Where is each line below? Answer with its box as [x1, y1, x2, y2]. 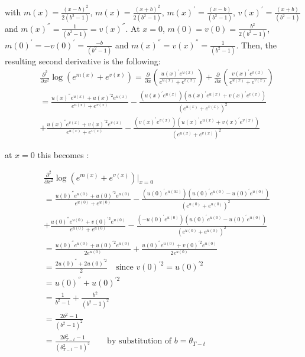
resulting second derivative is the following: [5, 54, 161, 67]
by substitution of [107, 337, 172, 346]
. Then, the [236, 38, 277, 51]
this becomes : [37, 148, 89, 161]
